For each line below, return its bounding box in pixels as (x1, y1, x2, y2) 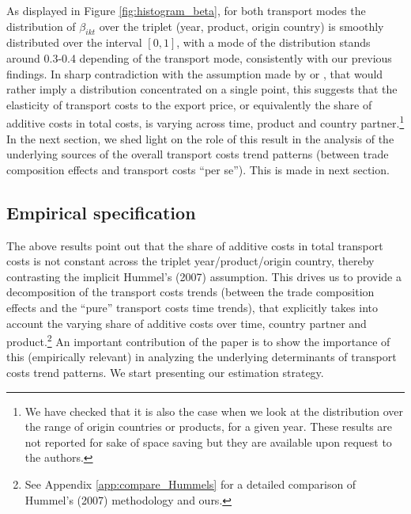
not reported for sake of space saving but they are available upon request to (25, 433, 392, 450)
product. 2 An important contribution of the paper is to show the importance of (6, 331, 390, 349)
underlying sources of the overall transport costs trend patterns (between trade (6, 146, 389, 162)
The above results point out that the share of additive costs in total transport (6, 237, 383, 253)
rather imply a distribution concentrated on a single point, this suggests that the (6, 81, 398, 97)
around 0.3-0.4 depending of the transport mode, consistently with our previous (6, 49, 392, 66)
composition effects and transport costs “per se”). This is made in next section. (6, 161, 390, 177)
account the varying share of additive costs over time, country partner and (6, 314, 367, 331)
